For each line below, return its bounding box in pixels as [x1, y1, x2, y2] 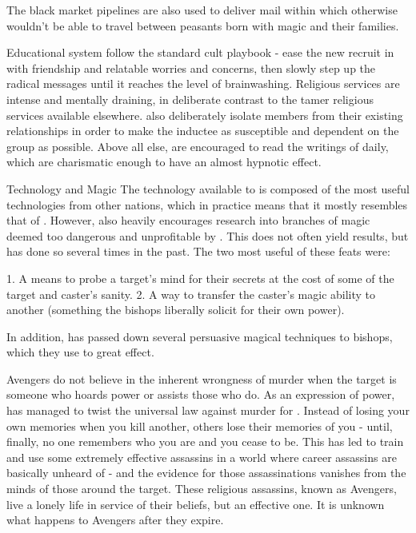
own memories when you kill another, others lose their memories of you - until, [6, 417, 393, 434]
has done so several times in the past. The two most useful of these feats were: [6, 243, 390, 260]
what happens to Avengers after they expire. [6, 511, 224, 528]
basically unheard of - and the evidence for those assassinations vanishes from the [6, 464, 406, 481]
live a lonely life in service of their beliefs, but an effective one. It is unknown [6, 495, 385, 512]
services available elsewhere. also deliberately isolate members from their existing [6, 106, 403, 123]
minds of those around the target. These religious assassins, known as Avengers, [6, 480, 397, 497]
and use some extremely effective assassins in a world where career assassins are [6, 448, 397, 465]
